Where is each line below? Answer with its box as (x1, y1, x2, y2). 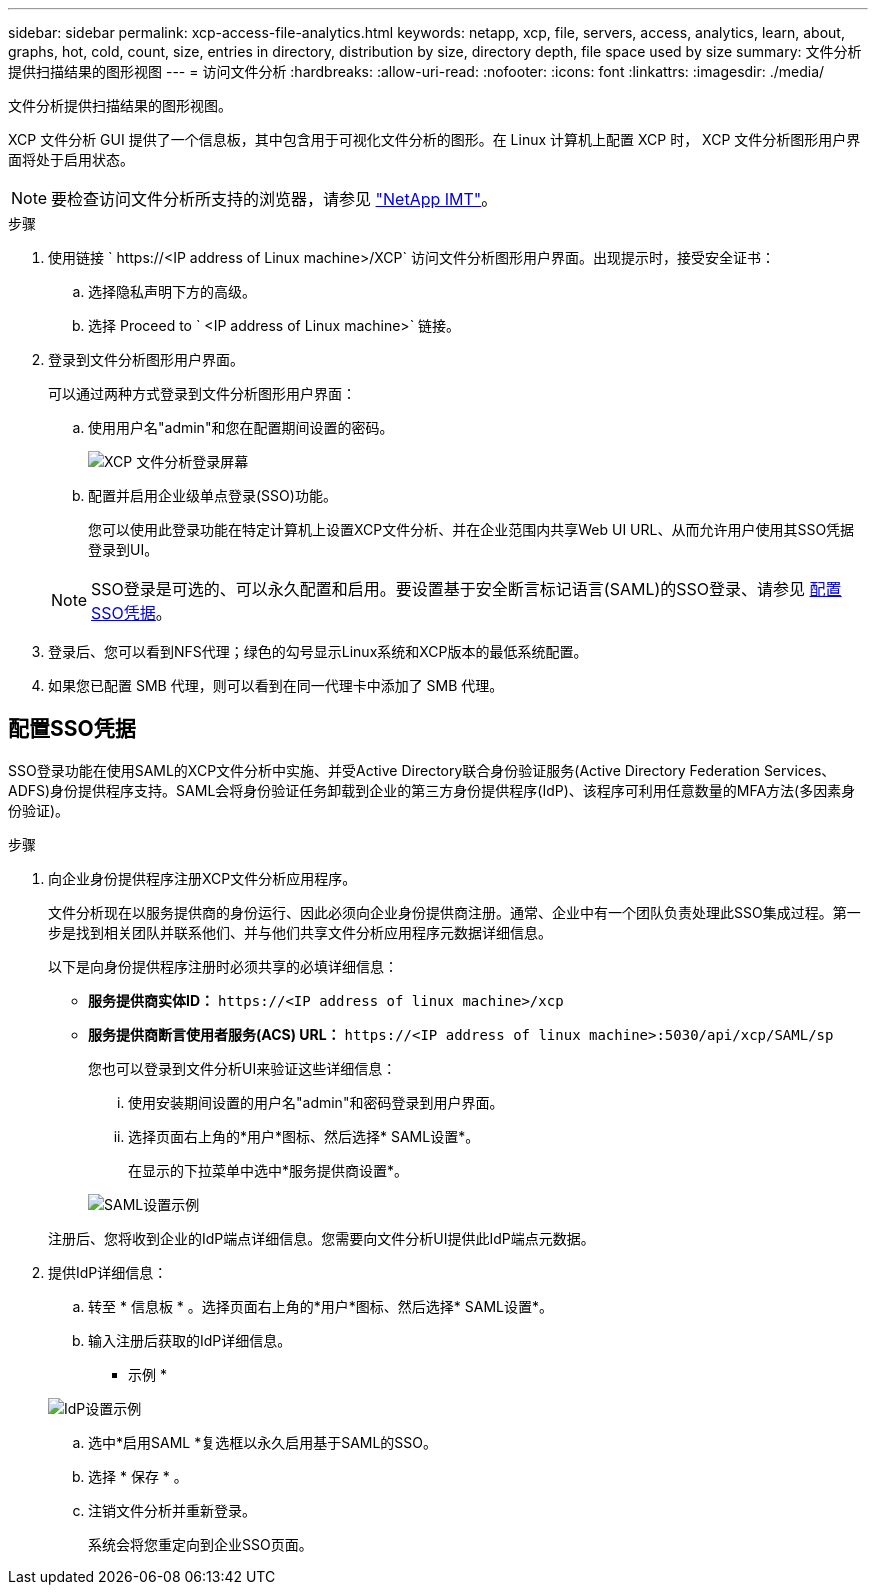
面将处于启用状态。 (8, 151, 134, 168)
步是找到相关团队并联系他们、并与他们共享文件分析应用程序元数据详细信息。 (48, 923, 552, 941)
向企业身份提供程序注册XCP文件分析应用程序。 (48, 869, 357, 887)
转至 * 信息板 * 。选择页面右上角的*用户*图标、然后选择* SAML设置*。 (88, 1297, 553, 1315)
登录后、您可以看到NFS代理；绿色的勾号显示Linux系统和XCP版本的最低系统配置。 (48, 643, 588, 660)
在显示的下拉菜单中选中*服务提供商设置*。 (128, 1161, 409, 1179)
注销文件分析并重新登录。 (88, 1501, 256, 1519)
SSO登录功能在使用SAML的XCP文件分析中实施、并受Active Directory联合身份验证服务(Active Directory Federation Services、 (8, 761, 836, 779)
